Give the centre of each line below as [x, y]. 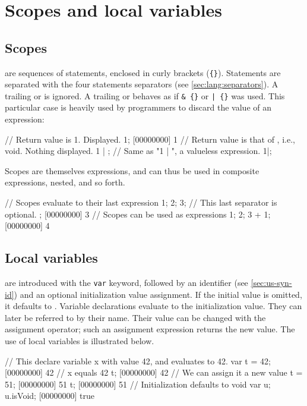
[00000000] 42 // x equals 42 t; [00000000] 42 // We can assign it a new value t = [154, 372]
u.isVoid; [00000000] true [50, 396]
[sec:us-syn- [271, 283]
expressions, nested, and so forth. [65, 182]
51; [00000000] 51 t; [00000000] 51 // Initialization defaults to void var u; [138, 384]
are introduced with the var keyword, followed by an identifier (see [126, 283]
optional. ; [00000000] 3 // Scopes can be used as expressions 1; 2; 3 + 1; [138, 214]
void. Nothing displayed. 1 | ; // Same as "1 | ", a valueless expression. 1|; [138, 151]
